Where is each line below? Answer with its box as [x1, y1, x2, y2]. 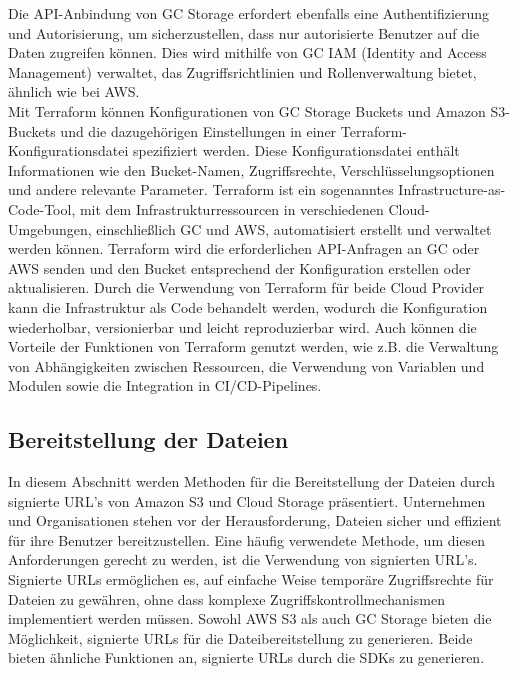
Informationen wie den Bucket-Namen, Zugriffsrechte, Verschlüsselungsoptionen [8, 159, 495, 180]
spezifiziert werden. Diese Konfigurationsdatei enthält [132, 140, 460, 161]
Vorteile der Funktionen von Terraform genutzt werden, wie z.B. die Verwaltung [8, 336, 499, 357]
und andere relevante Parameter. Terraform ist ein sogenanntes [8, 179, 394, 200]
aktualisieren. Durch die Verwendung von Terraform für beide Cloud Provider [8, 277, 485, 298]
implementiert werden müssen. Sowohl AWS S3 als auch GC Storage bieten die [8, 608, 492, 629]
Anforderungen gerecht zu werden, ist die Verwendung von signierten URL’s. [8, 549, 478, 570]
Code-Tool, [8, 198, 76, 219]
